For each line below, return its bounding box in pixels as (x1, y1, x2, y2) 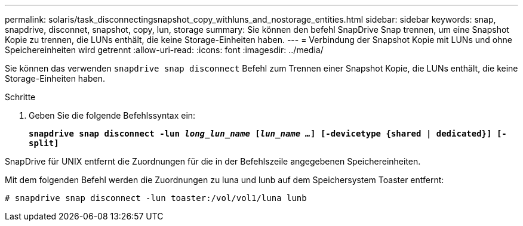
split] (29, 138, 59, 148)
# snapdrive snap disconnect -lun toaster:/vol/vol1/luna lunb (5, 193, 307, 203)
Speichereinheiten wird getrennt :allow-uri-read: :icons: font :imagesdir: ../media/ (5, 45, 324, 55)
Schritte (5, 92, 36, 102)
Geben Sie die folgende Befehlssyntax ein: (29, 110, 196, 120)
